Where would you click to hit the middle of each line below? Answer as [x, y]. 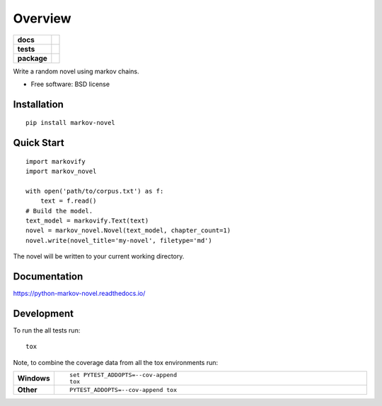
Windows [34, 378]
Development [44, 313]
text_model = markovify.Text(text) [87, 221]
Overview [42, 18]
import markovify [56, 161]
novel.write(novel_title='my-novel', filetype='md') [119, 240]
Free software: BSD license [70, 84]
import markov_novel [61, 172]
